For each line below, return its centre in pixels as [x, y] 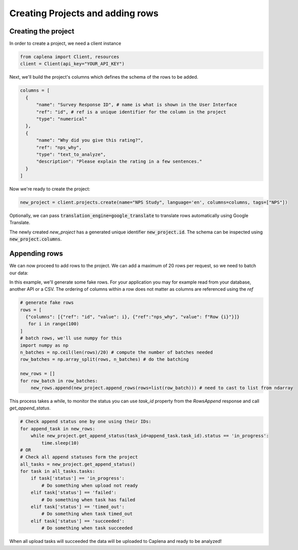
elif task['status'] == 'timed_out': [78, 507]
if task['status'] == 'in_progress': [78, 478]
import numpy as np [44, 345]
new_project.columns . [36, 239]
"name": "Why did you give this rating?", [90, 140]
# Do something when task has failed [88, 500]
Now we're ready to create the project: [50, 189]
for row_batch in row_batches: [59, 381]
